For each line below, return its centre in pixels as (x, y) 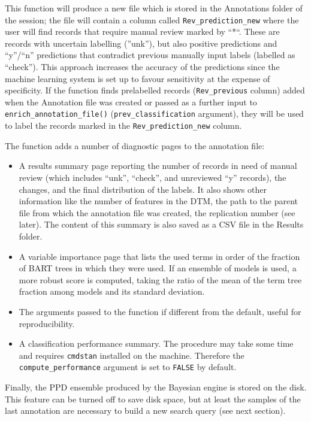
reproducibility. (47, 323)
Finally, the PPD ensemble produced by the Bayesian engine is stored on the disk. (156, 387)
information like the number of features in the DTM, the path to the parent (158, 201)
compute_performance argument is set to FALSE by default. (128, 367)
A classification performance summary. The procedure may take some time (156, 343)
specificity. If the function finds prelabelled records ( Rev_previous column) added (155, 90)
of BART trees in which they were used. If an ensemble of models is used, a (158, 268)
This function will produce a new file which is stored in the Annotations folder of (154, 8)
